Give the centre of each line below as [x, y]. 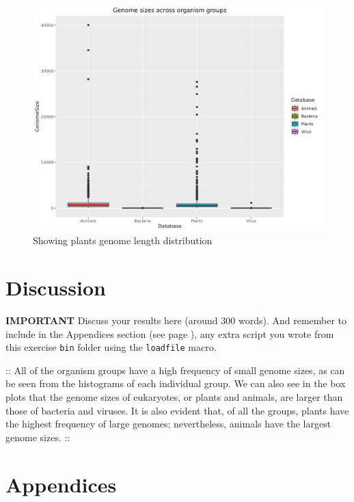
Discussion [56, 287]
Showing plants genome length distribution [123, 240]
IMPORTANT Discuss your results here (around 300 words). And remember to [176, 320]
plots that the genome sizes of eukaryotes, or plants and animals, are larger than [174, 396]
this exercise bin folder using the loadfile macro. [111, 347]
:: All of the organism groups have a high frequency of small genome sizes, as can [175, 370]
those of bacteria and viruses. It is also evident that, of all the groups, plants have [177, 410]
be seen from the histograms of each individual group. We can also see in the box [176, 383]
